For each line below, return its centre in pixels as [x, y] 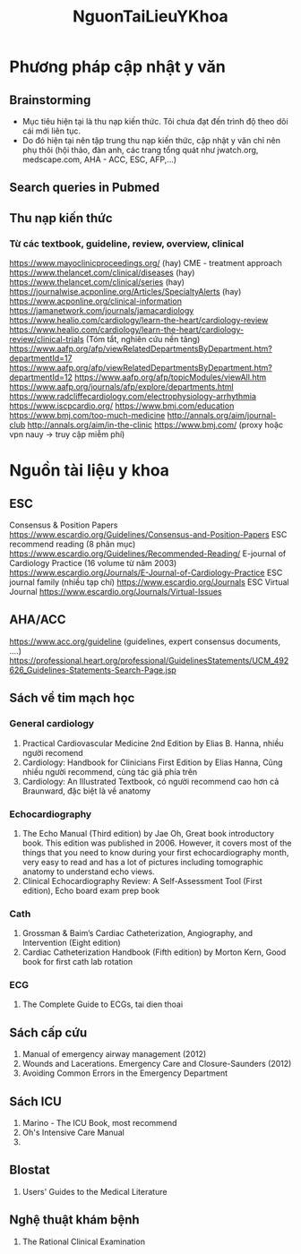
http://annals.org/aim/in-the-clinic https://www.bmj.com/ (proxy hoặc [155, 425]
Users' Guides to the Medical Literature [95, 1191]
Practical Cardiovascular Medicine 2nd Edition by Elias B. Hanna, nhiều [153, 743]
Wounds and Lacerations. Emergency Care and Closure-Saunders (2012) [157, 1064]
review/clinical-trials [47, 339]
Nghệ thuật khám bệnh [75, 1220]
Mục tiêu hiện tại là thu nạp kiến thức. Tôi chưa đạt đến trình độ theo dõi [155, 121]
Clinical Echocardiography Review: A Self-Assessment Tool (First [142, 880]
